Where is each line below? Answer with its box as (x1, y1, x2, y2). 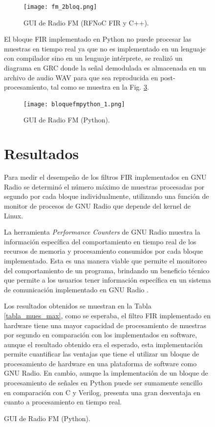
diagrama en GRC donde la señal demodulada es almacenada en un (4, 63, 206, 73)
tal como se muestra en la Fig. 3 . (50, 82, 149, 92)
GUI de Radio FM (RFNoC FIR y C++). (23, 17, 149, 27)
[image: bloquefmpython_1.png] (23, 100, 125, 108)
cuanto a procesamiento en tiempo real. (4, 397, 122, 407)
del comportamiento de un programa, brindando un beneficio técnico (4, 265, 210, 275)
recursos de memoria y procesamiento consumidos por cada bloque (4, 246, 203, 256)
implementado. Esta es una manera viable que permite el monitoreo (4, 255, 207, 265)
